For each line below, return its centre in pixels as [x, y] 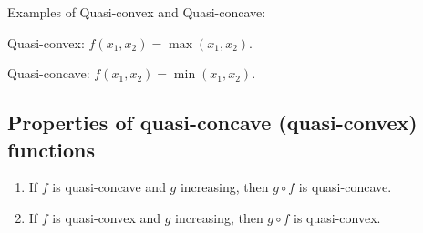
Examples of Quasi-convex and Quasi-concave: [137, 12]
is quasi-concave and [109, 187]
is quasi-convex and [107, 217]
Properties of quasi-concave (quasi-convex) [212, 122]
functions [52, 149]
